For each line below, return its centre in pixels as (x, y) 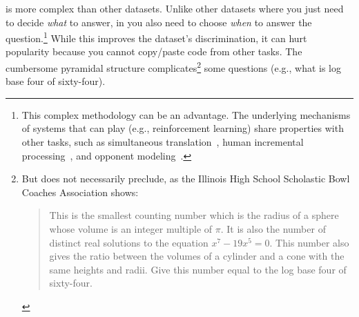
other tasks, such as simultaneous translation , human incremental (163, 142)
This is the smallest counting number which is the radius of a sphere (194, 215)
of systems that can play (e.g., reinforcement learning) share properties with (183, 128)
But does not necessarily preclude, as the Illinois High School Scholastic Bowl (186, 179)
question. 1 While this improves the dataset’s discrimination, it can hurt (156, 37)
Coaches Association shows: (80, 192)
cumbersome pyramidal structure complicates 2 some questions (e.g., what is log (173, 67)
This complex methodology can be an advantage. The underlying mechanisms (186, 114)
